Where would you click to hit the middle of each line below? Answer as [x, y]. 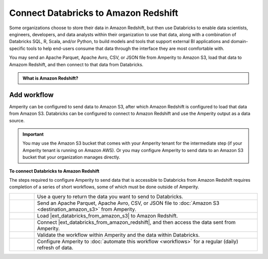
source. [17, 120]
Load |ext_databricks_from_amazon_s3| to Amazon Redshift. [107, 215]
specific [17, 48]
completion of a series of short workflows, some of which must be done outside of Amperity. [104, 187]
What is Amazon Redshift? [50, 78]
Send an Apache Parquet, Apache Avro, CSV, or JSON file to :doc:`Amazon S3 [128, 203]
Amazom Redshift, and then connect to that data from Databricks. [76, 64]
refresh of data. [55, 248]
